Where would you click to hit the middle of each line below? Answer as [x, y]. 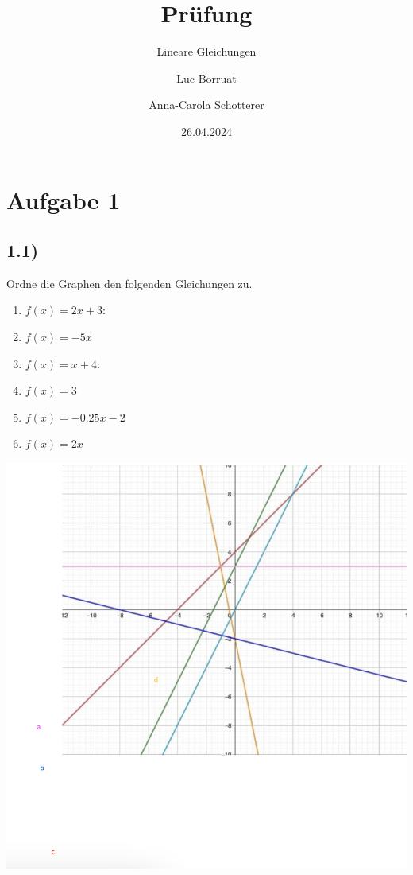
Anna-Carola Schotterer [206, 105]
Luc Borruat [206, 78]
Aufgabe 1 [64, 199]
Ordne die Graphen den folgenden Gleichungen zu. [129, 283]
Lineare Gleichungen [206, 51]
